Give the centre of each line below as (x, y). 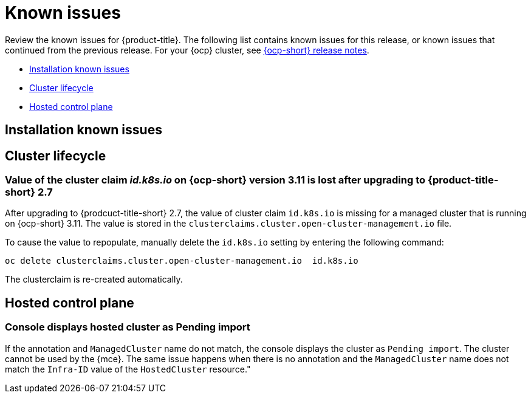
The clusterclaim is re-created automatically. (94, 280)
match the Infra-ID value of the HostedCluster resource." (128, 369)
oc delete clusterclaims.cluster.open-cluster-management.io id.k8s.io (182, 261)
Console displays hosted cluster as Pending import (128, 327)
